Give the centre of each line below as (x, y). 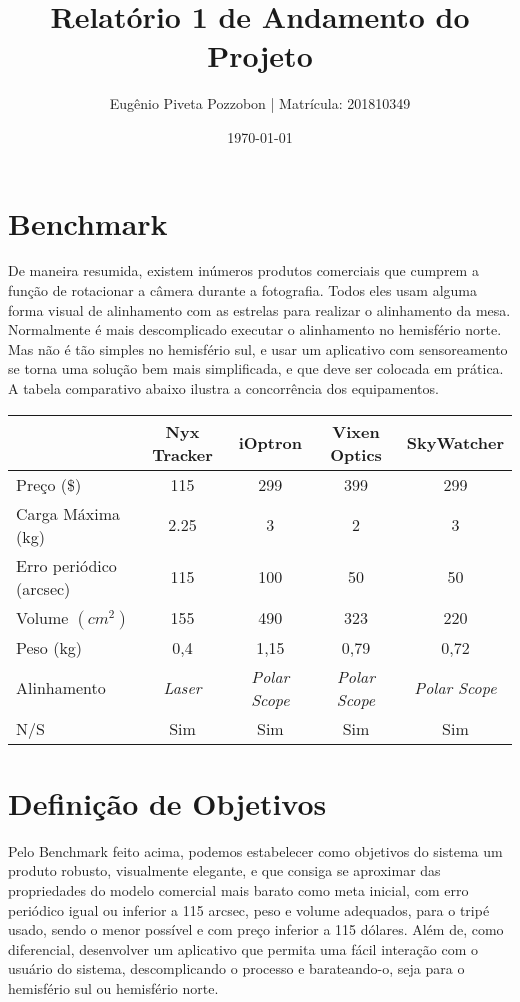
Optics (356, 454)
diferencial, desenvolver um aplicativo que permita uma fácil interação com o (243, 948)
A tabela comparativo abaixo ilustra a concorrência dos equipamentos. (223, 388)
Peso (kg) (49, 647)
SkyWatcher (455, 443)
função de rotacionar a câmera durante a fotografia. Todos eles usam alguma (243, 290)
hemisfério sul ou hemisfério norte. (113, 987)
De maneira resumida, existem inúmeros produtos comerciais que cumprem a (243, 270)
